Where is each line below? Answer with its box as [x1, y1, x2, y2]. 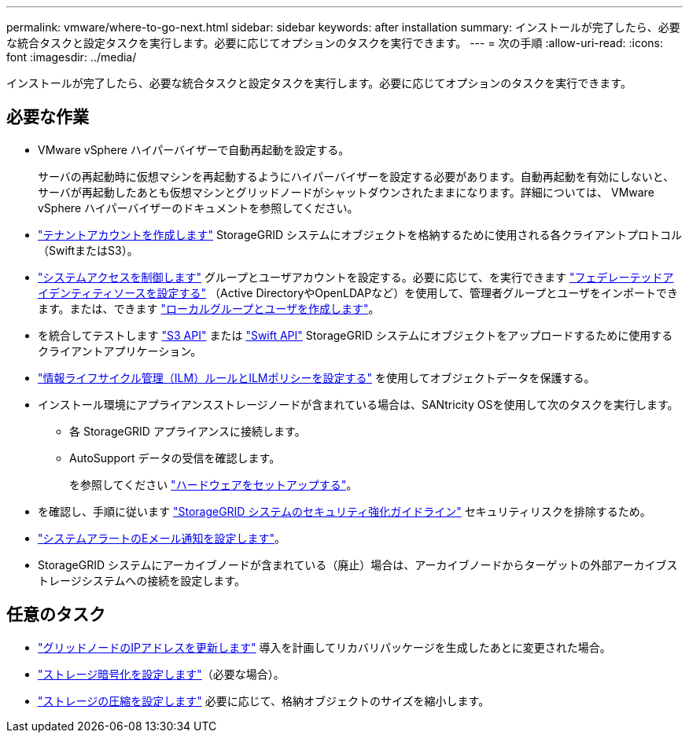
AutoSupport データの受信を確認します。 [69, 450, 281, 465]
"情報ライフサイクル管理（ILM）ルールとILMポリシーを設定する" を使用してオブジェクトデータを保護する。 [38, 370, 595, 384]
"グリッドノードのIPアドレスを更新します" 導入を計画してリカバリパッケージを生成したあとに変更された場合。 [38, 640, 611, 654]
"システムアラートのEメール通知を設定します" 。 [38, 531, 286, 545]
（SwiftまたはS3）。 [38, 243, 138, 257]
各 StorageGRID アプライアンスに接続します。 [69, 424, 306, 438]
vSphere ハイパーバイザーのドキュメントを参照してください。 [38, 200, 359, 215]
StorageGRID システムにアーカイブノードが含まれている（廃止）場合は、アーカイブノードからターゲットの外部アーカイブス [38, 557, 678, 572]
